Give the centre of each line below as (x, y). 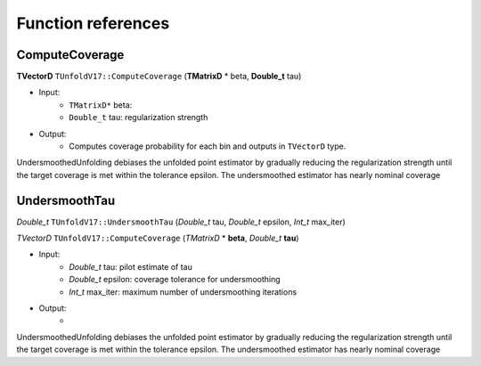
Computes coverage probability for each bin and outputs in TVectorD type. (208, 146)
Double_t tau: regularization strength (139, 118)
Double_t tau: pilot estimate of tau (131, 266)
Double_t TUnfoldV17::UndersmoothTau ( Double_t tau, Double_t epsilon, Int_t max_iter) (181, 222)
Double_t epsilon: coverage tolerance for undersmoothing (175, 280)
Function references (93, 23)
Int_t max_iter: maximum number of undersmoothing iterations (183, 292)
